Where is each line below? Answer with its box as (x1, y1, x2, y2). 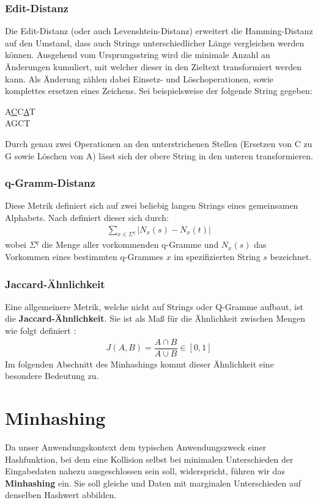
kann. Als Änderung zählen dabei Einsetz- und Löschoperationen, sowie (5, 72, 274, 85)
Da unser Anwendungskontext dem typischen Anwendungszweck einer (5, 440, 267, 453)
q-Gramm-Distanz (5, 175, 95, 190)
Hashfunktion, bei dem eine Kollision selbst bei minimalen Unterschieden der (5, 452, 294, 465)
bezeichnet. (270, 250, 312, 262)
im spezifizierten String (174, 250, 261, 262)
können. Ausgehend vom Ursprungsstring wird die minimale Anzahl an (5, 48, 270, 61)
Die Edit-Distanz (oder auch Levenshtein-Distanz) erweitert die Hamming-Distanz (5, 24, 313, 37)
